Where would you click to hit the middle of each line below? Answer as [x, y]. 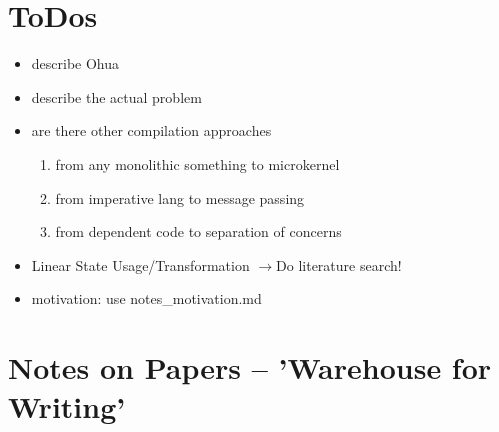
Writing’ [67, 406]
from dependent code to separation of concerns [198, 231]
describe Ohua [75, 63]
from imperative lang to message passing [180, 197]
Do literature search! [339, 264]
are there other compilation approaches [151, 130]
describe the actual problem [116, 96]
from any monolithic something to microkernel [197, 163]
